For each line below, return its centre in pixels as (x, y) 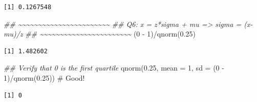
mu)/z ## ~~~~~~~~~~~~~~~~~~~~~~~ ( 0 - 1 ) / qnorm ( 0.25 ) (100, 34)
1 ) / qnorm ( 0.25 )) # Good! (44, 77)
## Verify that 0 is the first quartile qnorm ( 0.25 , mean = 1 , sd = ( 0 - (114, 68)
